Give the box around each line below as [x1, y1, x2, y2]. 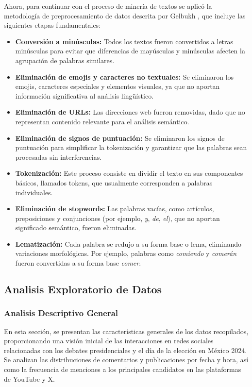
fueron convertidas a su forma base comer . [15, 258, 141, 268]
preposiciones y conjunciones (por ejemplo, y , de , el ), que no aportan [15, 213, 220, 223]
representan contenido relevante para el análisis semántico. [15, 116, 189, 126]
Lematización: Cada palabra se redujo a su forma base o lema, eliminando [15, 238, 242, 249]
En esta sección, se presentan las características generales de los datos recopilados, [4, 326, 249, 336]
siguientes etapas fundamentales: [4, 20, 101, 30]
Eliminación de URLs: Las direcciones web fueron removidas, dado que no [15, 107, 245, 117]
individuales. [15, 187, 53, 197]
